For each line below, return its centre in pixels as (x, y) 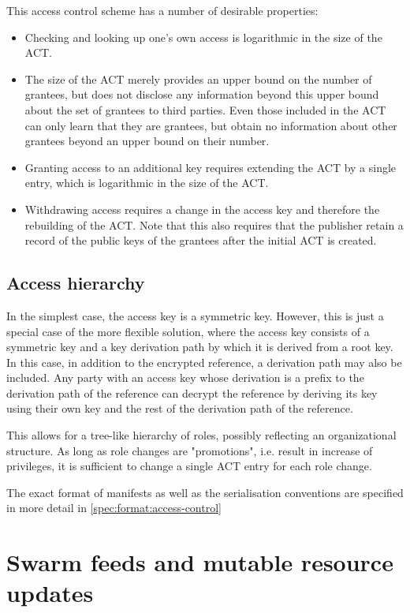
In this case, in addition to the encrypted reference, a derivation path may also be (204, 362)
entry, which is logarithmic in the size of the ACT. (147, 183)
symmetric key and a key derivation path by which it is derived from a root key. (200, 347)
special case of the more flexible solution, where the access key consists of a (188, 331)
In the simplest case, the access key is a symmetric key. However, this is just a (195, 315)
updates (50, 593)
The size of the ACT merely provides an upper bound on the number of (198, 78)
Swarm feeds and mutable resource (200, 562)
